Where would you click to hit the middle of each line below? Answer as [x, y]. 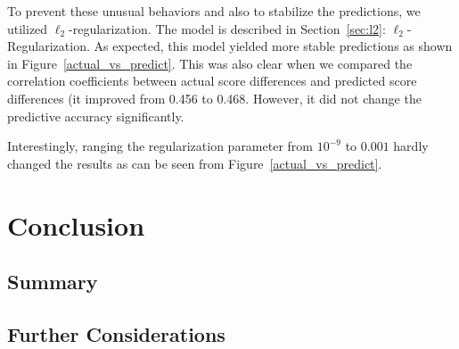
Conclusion [76, 224]
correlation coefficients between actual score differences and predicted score [212, 81]
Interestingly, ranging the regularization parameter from [160, 146]
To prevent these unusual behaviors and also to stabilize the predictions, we [214, 11]
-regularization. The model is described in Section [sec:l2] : [227, 28]
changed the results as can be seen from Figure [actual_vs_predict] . [195, 163]
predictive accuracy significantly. [96, 116]
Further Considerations [116, 333]
